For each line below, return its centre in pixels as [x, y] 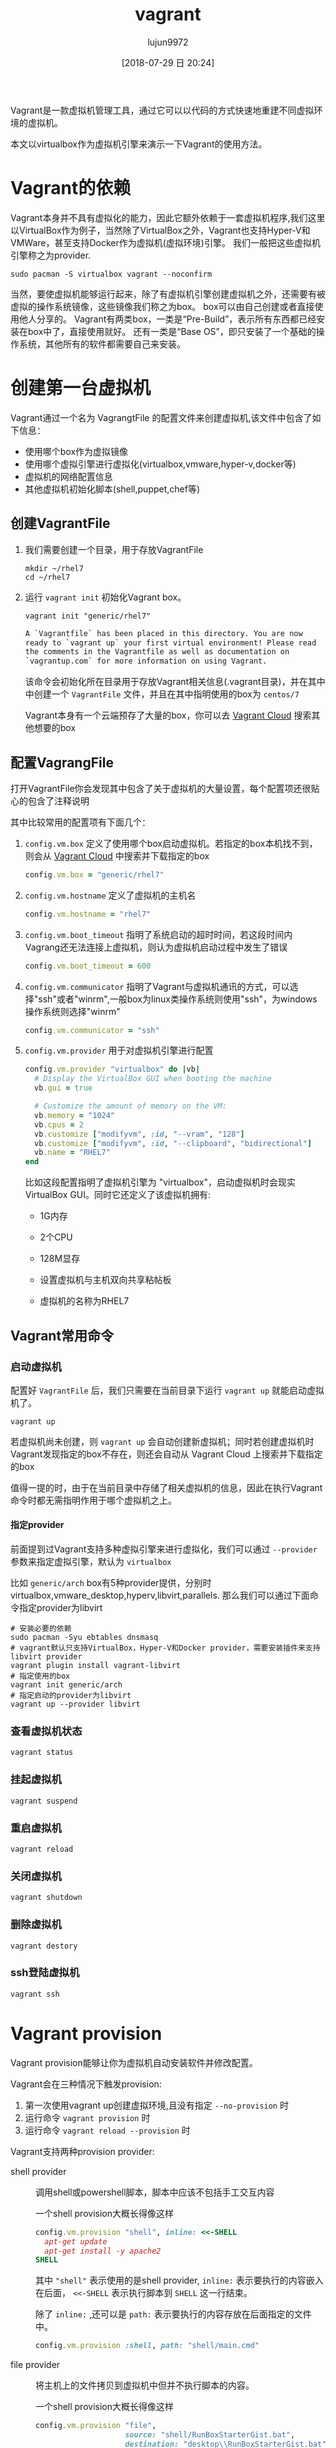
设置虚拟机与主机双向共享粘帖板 [105, 1280]
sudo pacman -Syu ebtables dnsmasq [84, 1638]
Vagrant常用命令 [62, 1335]
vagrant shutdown [46, 1898]
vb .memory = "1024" [75, 1115]
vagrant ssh [35, 1994]
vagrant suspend [44, 1801]
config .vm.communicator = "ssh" [92, 1030]
